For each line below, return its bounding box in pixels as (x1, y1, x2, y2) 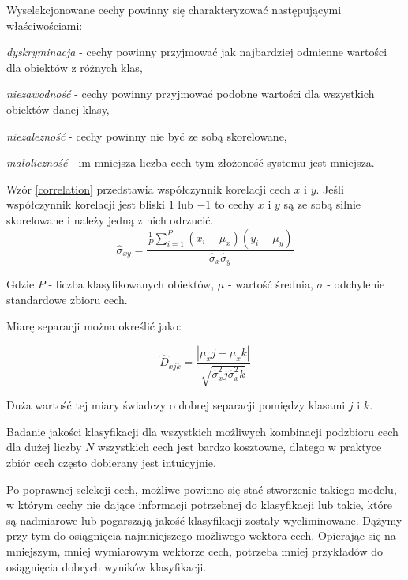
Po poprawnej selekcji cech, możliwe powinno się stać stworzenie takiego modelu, (6, 480, 397, 497)
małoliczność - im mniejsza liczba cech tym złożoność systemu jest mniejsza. (6, 154, 375, 171)
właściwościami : (6, 17, 83, 33)
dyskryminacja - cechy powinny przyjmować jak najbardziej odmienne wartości (6, 43, 387, 60)
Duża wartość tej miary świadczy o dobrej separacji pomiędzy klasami (6, 397, 346, 413)
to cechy (215, 196, 255, 213)
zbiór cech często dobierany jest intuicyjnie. (6, 454, 216, 471)
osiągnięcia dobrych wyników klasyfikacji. (6, 558, 207, 574)
